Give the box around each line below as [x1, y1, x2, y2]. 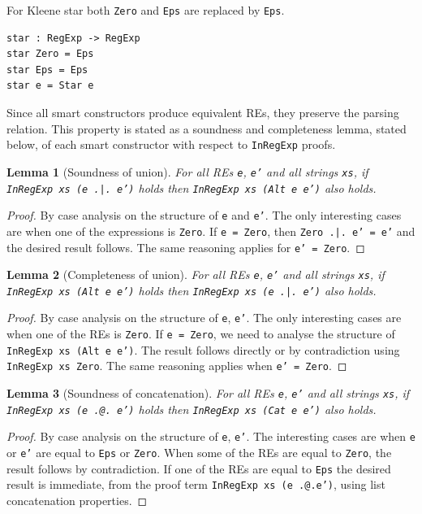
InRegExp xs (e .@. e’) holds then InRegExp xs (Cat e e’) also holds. [6, 400, 377, 417]
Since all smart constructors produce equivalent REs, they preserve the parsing [6, 104, 399, 121]
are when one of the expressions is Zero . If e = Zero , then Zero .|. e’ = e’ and [6, 222, 416, 239]
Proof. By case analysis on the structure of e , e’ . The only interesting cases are [6, 309, 402, 326]
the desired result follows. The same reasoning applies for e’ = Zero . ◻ [6, 238, 365, 255]
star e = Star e [6, 80, 94, 92]
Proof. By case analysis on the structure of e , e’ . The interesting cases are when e [6, 428, 416, 445]
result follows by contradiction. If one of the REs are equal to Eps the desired [6, 460, 391, 477]
